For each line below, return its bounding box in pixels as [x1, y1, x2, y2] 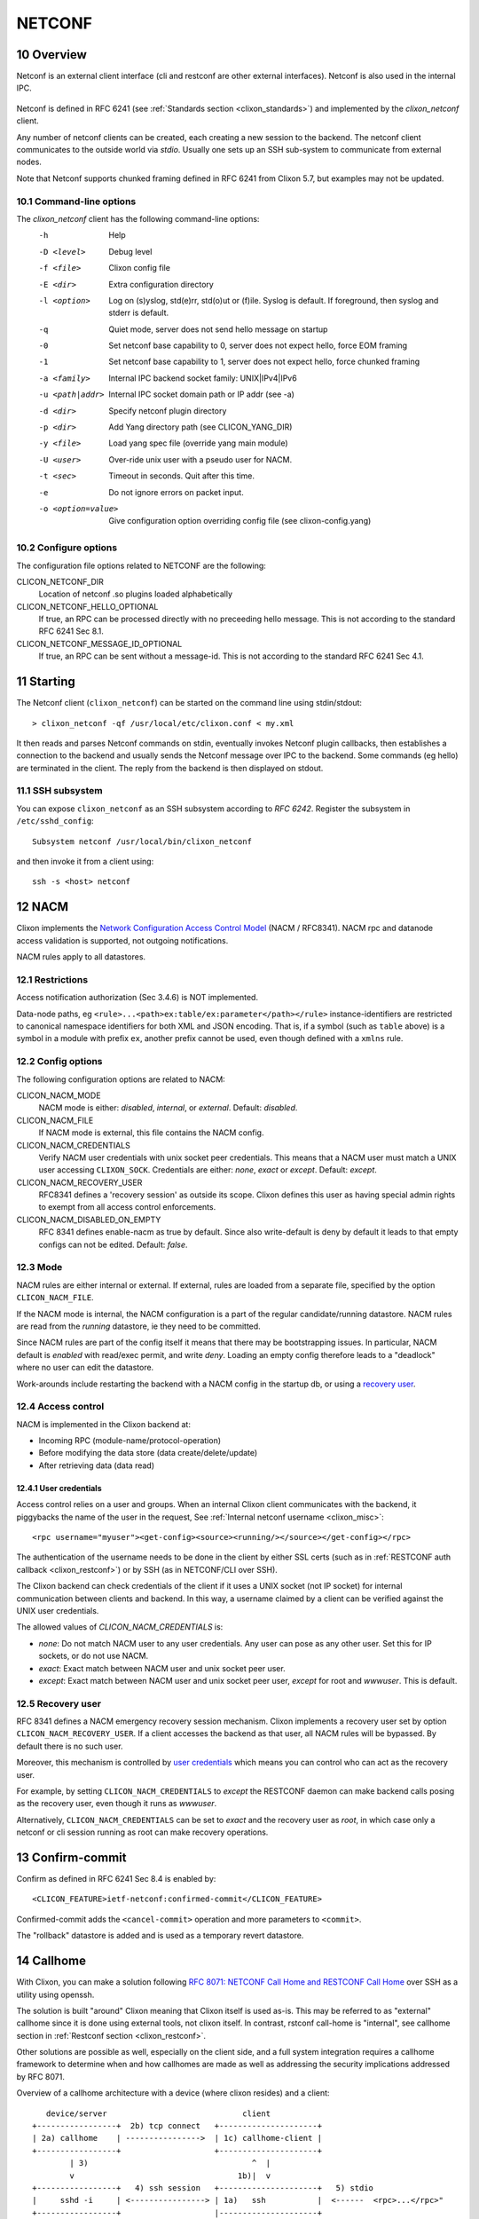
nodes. [16, 156, 42, 168]
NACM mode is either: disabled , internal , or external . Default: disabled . [38, 1102, 298, 1113]
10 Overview [16, 47, 88, 62]
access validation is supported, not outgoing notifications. [16, 935, 229, 945]
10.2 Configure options [16, 541, 118, 554]
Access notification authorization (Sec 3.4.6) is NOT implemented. [16, 992, 259, 1003]
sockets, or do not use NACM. [38, 1651, 149, 1662]
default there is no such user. [16, 1741, 123, 1751]
